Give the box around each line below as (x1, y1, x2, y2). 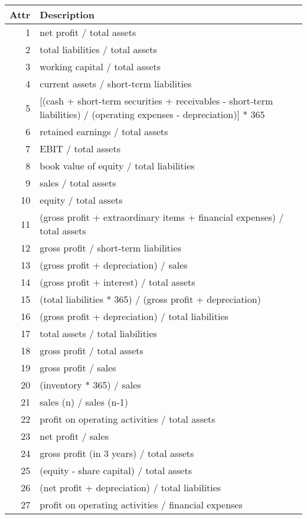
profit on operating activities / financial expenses (40, 498, 243, 511)
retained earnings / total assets (40, 125, 168, 138)
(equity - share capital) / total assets (40, 463, 192, 477)
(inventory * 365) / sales (40, 378, 141, 391)
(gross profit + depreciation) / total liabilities (40, 309, 228, 323)
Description (40, 8, 94, 21)
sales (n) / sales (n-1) (40, 395, 128, 409)
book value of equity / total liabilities (40, 159, 195, 172)
